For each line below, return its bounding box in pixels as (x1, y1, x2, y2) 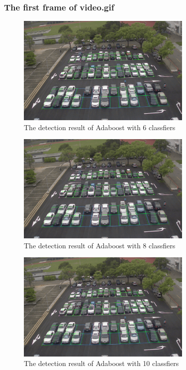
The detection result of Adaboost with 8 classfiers (24, 240, 176, 250)
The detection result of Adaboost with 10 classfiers (24, 358, 179, 369)
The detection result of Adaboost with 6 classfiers (24, 122, 176, 132)
